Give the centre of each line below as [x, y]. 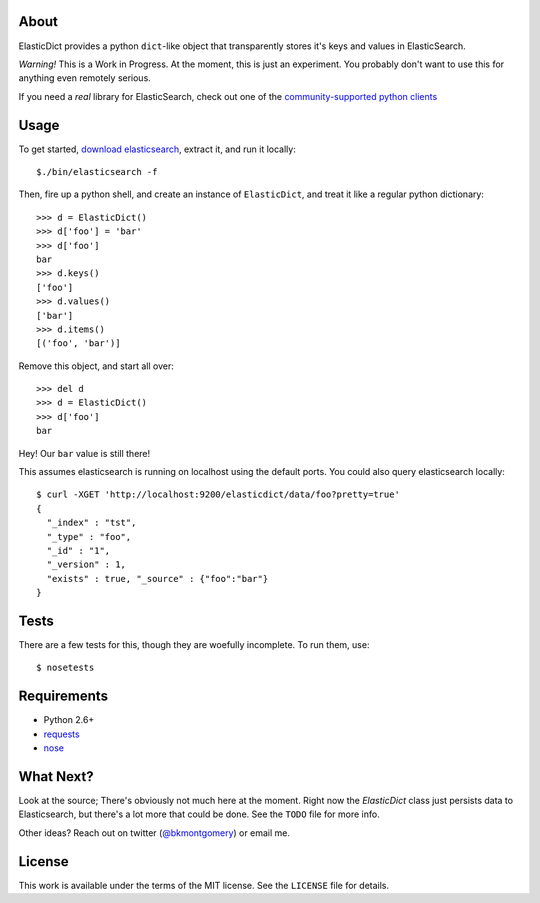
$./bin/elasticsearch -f [97, 171]
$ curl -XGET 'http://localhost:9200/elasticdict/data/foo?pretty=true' [218, 494]
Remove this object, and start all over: [96, 366]
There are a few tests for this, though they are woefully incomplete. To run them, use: [194, 645]
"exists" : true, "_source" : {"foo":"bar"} [157, 578]
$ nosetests [65, 668]
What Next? [56, 776]
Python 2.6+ [69, 720]
